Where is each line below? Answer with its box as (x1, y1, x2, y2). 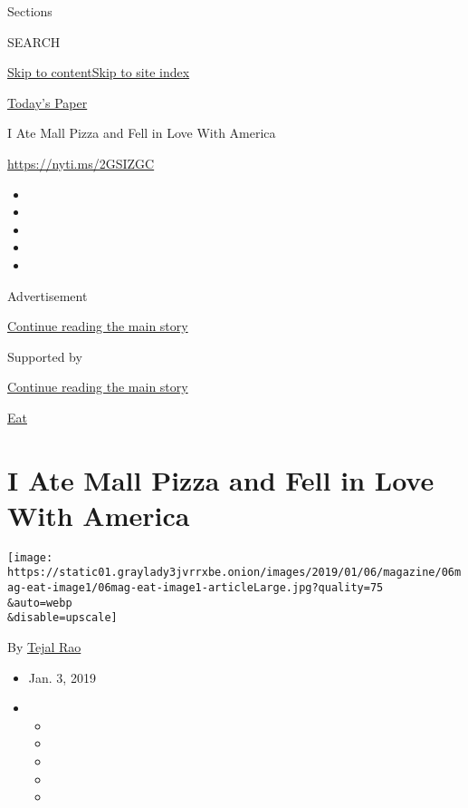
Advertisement (7, 286, 88, 305)
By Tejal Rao (7, 638, 81, 657)
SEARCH (7, 32, 61, 51)
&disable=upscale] (7, 611, 118, 625)
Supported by (7, 346, 82, 365)
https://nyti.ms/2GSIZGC (7, 153, 155, 172)
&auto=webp (7, 596, 72, 609)
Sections (7, 2, 53, 20)
